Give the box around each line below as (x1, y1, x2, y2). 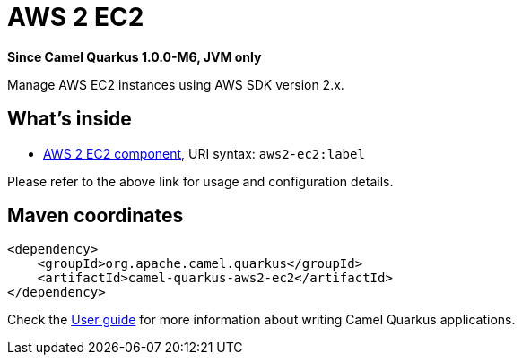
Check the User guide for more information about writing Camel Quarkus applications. (7, 312, 516, 328)
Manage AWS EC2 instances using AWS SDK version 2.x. (7, 76, 344, 92)
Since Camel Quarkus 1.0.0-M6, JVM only (7, 48, 262, 65)
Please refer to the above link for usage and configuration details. (7, 173, 394, 189)
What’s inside (7, 108, 132, 131)
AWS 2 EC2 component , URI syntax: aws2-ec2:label (43, 145, 365, 161)
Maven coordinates (7, 204, 184, 228)
